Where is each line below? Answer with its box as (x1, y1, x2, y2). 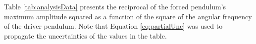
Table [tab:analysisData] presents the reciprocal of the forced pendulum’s (4, 1, 226, 11)
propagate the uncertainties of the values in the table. (4, 30, 167, 41)
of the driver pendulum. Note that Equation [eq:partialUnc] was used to (4, 21, 223, 31)
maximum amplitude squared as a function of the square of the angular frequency (4, 11, 252, 21)
